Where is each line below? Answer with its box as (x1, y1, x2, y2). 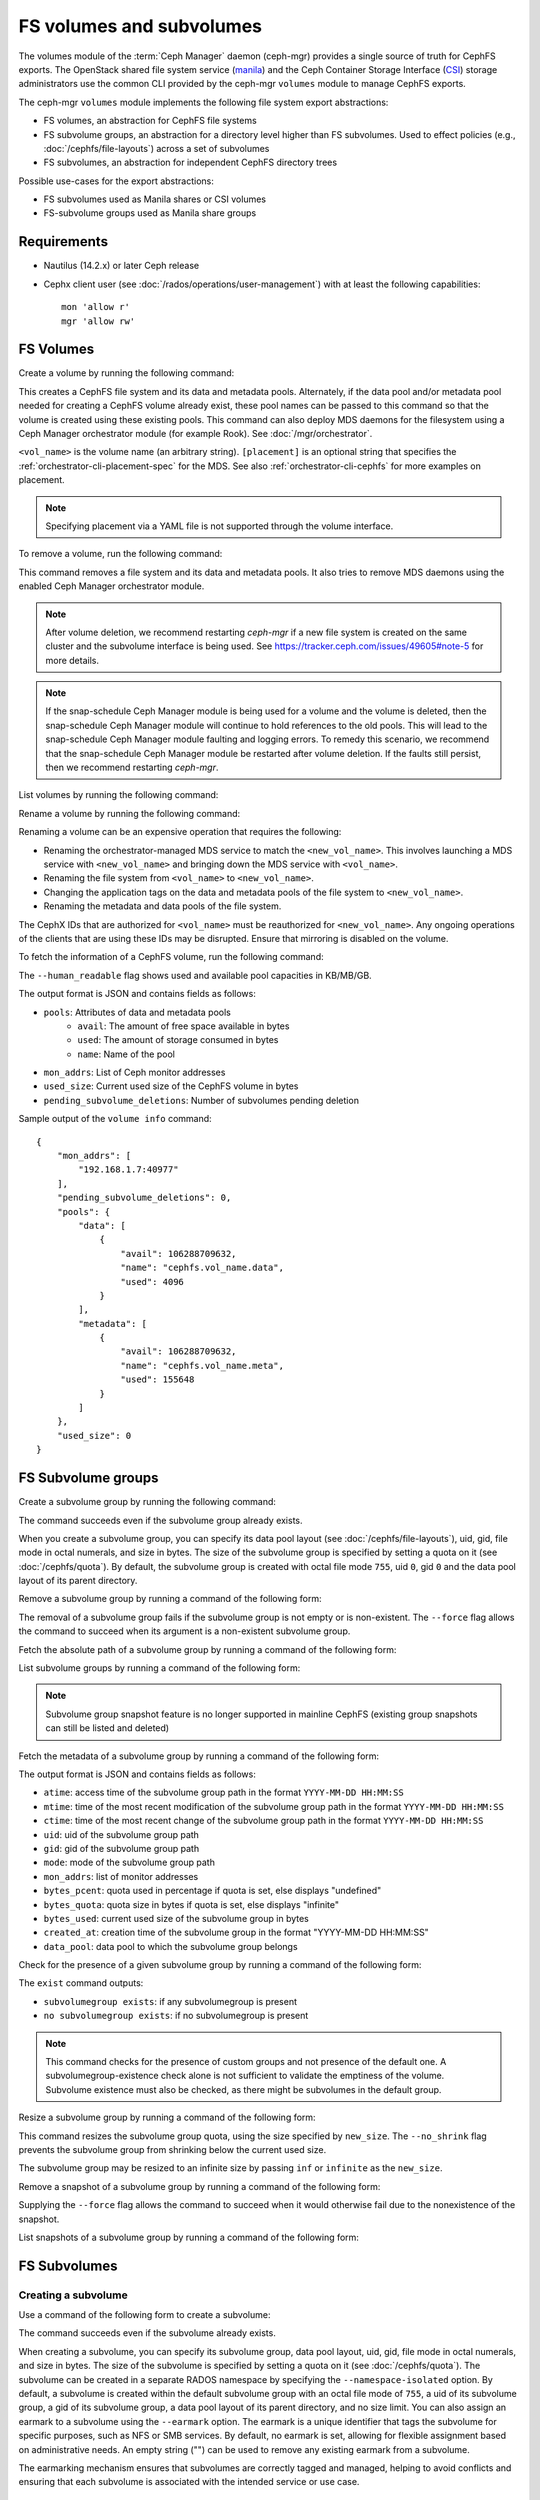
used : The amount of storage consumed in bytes (77, 1034, 279, 1046)
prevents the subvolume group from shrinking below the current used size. (18, 2143, 327, 2155)
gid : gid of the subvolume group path (43, 1842, 200, 1854)
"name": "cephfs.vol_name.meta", (120, 1360, 285, 1371)
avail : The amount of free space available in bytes (77, 1020, 290, 1032)
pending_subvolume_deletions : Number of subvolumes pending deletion (43, 1094, 360, 1106)
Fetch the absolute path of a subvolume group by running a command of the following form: (18, 1643, 397, 1655)
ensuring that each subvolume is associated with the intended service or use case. (18, 2476, 360, 2488)
